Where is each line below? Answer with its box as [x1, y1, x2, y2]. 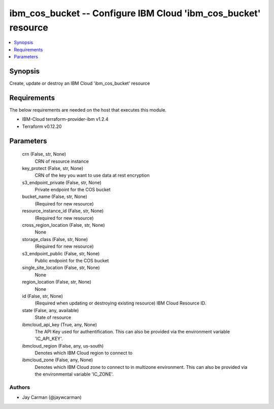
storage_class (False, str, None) [22, 236, 88, 242]
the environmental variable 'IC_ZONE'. [35, 371, 114, 378]
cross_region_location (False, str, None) [22, 222, 105, 228]
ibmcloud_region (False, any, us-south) [22, 343, 104, 349]
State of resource [35, 315, 72, 321]
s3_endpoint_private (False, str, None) [22, 179, 101, 185]
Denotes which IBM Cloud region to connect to [35, 350, 133, 356]
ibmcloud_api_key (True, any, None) [22, 321, 97, 327]
